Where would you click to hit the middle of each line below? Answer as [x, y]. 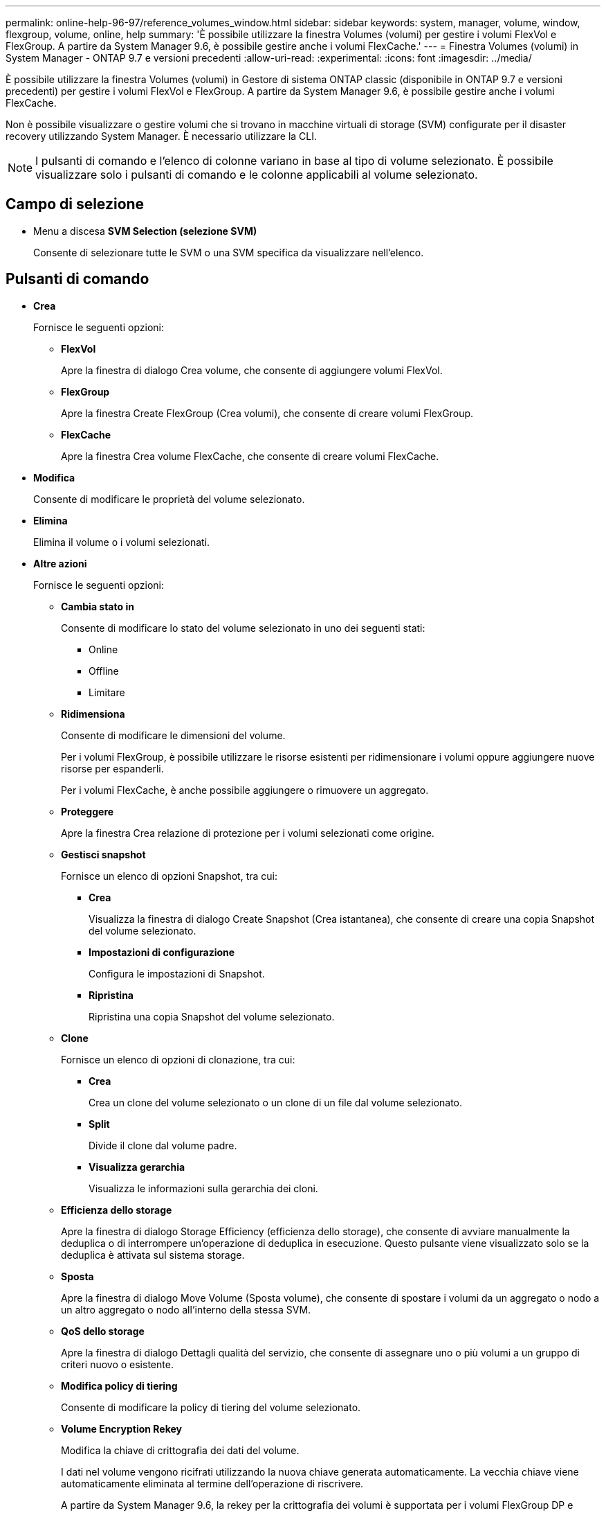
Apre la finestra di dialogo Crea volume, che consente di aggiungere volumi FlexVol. [252, 370]
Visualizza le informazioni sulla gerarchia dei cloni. [203, 1188]
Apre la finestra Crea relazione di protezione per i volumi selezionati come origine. [248, 833]
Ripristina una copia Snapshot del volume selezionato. [212, 1016]
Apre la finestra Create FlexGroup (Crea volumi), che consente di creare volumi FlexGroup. [267, 413]
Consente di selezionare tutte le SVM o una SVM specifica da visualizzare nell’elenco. [229, 252]
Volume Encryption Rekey [121, 1428]
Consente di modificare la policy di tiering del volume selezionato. [211, 1407]
